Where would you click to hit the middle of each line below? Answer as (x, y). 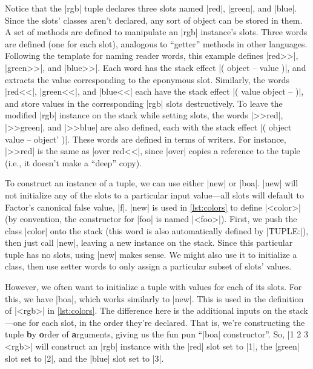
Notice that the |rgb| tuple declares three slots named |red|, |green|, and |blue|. (151, 8)
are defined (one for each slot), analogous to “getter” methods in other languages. (156, 43)
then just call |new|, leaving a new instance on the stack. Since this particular (149, 242)
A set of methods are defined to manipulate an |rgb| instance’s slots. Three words (156, 32)
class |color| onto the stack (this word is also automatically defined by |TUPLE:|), (157, 230)
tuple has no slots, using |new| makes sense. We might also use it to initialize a (151, 254)
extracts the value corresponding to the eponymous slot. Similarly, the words (147, 79)
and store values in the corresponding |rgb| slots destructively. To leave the (144, 103)
